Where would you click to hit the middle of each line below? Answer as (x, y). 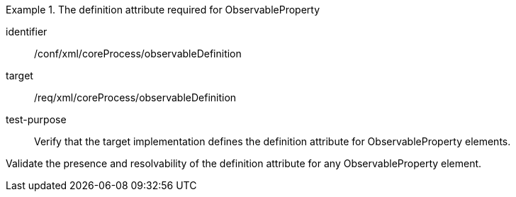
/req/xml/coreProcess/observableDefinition (135, 97)
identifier (27, 32)
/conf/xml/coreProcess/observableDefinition (138, 54)
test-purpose (36, 119)
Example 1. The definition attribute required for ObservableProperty (163, 10)
